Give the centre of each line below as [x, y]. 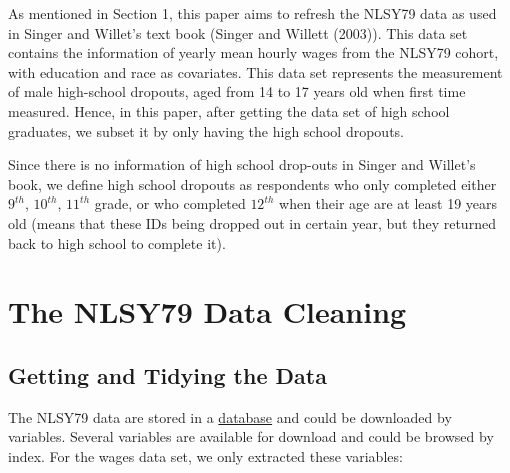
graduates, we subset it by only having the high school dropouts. [206, 130]
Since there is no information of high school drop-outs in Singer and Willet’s [242, 164]
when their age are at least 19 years [388, 203]
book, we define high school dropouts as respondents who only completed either [252, 183]
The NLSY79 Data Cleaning [207, 311]
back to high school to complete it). [117, 242]
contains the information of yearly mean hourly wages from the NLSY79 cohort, [253, 52]
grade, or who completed [170, 203]
